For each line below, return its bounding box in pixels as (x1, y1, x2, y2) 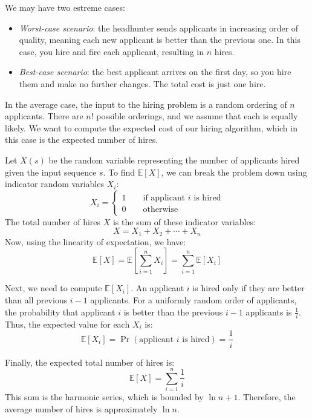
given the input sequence (5, 165, 97, 178)
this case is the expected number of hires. (5, 133, 158, 146)
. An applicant (131, 282, 184, 294)
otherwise (143, 205, 178, 214)
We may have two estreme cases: (5, 1, 125, 13)
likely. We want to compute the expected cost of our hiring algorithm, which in (5, 121, 297, 134)
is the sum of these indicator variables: (112, 215, 256, 228)
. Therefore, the (238, 391, 296, 403)
